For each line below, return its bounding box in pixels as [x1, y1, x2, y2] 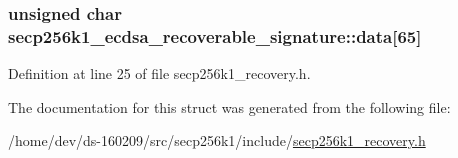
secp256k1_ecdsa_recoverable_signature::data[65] [8, 23, 422, 48]
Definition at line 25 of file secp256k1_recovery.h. [8, 63, 311, 84]
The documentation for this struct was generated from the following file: [8, 96, 451, 117]
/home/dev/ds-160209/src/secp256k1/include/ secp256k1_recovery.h [8, 130, 426, 151]
